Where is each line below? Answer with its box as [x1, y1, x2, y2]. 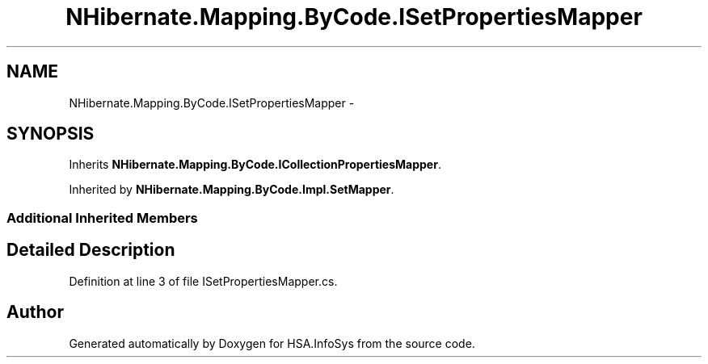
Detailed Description [6, 240, 175, 261]
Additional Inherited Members [6, 209, 198, 226]
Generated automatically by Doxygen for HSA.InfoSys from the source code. [69, 336, 475, 350]
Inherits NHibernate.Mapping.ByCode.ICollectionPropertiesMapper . [69, 157, 441, 172]
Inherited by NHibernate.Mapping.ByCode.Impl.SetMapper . [69, 182, 394, 197]
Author [6, 302, 64, 323]
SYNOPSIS [6, 123, 95, 144]
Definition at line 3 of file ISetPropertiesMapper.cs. [69, 274, 338, 288]
